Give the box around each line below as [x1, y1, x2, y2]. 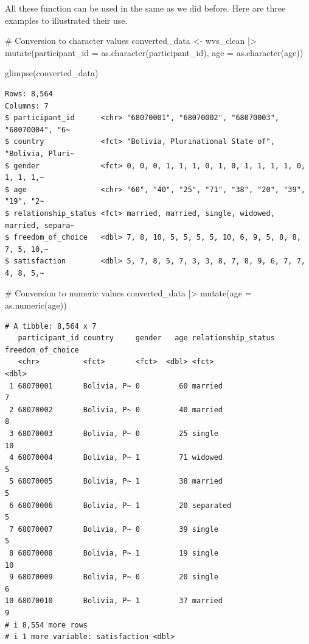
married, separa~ [5, 221, 75, 230]
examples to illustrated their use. [5, 13, 128, 26]
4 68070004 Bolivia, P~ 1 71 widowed [9, 453, 223, 462]
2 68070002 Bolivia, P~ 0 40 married [9, 405, 223, 414]
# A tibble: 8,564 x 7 [5, 321, 97, 331]
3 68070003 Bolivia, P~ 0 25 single [9, 429, 218, 438]
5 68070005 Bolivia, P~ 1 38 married [9, 477, 223, 486]
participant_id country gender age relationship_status [18, 334, 275, 343]
